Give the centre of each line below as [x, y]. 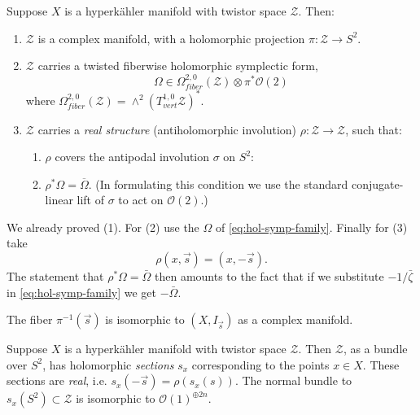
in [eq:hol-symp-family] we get [82, 292]
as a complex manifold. [295, 319]
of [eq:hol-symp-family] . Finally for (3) [311, 227]
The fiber [30, 319]
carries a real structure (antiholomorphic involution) [167, 129]
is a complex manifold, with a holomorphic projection [171, 38]
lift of [90, 200]
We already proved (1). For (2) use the [103, 227]
